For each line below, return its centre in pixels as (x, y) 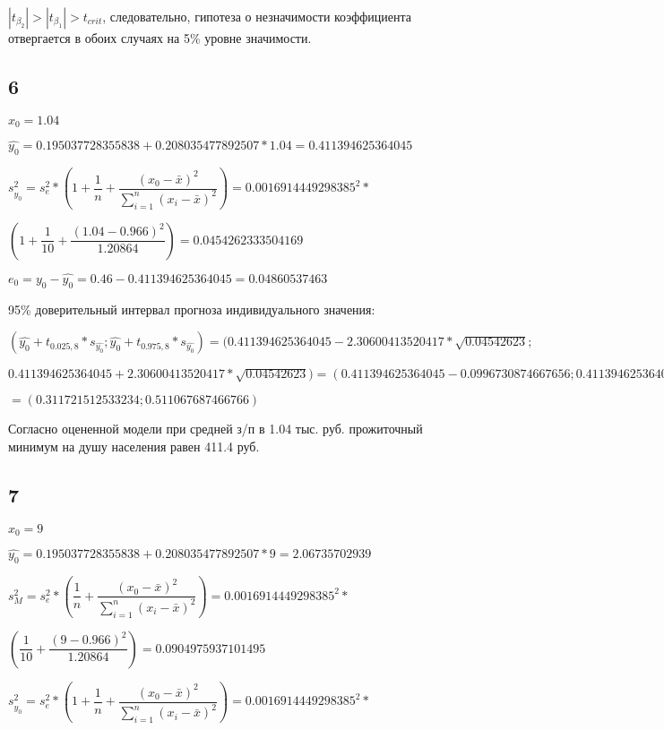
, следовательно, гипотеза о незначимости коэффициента (257, 16)
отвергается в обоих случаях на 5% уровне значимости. (160, 38)
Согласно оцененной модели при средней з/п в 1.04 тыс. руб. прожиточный (216, 429)
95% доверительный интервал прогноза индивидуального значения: (192, 309)
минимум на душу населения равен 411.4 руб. (134, 446)
